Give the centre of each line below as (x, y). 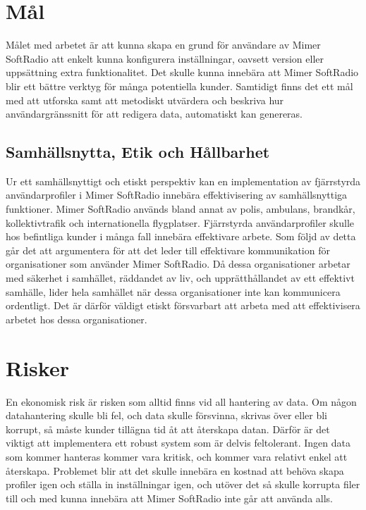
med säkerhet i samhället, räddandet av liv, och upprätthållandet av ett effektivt (180, 278)
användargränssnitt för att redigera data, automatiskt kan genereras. (154, 114)
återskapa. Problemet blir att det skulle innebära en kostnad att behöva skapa (175, 470)
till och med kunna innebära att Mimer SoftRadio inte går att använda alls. (169, 498)
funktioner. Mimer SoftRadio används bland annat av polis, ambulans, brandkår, (181, 209)
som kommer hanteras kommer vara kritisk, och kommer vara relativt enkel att (177, 456)
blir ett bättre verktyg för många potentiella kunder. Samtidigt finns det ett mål (179, 86)
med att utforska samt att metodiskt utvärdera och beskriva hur (145, 100)
